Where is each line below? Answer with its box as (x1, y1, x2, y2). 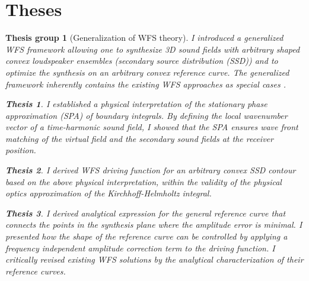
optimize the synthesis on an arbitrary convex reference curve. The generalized (5, 66, 289, 78)
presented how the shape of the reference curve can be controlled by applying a (5, 230, 288, 243)
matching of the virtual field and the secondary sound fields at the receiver (5, 132, 273, 144)
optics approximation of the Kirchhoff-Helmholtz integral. (5, 187, 212, 199)
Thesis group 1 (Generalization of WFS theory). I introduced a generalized (5, 31, 283, 44)
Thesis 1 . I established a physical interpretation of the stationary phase (5, 98, 267, 110)
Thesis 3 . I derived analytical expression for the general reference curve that (5, 206, 286, 219)
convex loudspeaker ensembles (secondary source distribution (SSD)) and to (5, 54, 278, 67)
